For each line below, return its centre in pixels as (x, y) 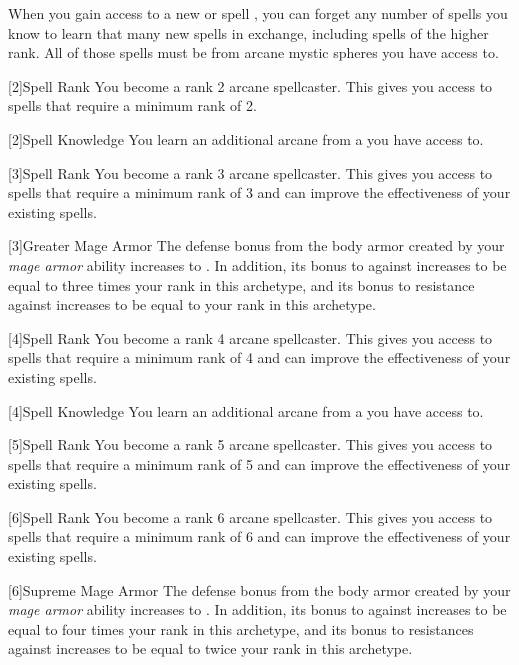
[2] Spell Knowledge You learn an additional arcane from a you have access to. (246, 138)
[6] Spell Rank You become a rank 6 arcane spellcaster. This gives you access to (250, 516)
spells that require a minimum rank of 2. (132, 105)
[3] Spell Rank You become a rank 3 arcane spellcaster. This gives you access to (250, 172)
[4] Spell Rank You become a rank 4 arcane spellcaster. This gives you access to (250, 337)
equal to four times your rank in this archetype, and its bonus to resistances (241, 628)
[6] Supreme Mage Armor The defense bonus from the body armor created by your (259, 589)
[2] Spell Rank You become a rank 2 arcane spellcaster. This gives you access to (250, 85)
